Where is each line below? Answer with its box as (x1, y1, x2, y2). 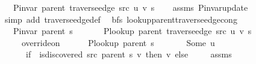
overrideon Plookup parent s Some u (21, 36, 215, 48)
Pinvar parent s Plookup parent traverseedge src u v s (13, 25, 252, 37)
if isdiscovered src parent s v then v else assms (25, 48, 232, 60)
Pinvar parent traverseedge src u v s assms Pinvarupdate (13, 1, 248, 13)
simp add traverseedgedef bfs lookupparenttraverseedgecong (4, 13, 237, 25)
